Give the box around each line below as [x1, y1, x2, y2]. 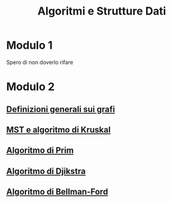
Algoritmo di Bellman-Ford [6, 187, 108, 197]
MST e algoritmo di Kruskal [6, 125, 111, 135]
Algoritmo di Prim [6, 145, 74, 156]
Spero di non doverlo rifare [6, 58, 74, 66]
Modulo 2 [6, 80, 55, 94]
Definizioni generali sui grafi [6, 104, 115, 114]
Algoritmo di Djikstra [6, 166, 86, 176]
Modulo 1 [6, 38, 53, 52]
